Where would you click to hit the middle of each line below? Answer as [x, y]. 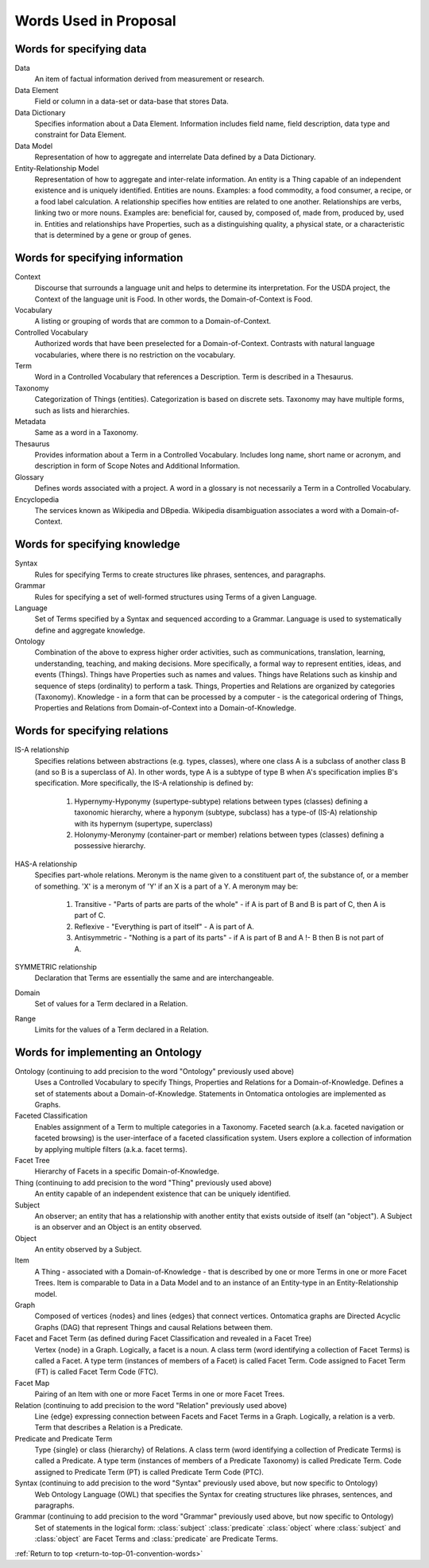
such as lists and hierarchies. [82, 410]
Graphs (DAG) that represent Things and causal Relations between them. [154, 1327]
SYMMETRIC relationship [56, 967]
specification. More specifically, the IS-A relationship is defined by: [144, 783]
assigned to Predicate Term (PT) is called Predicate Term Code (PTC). [149, 1472]
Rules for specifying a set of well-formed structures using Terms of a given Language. [176, 597]
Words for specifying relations [92, 731]
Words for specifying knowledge [97, 545]
